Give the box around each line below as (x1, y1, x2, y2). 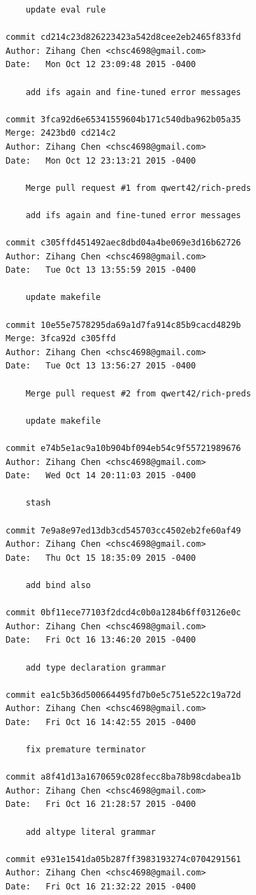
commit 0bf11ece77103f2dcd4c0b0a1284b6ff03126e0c (6, 608, 241, 618)
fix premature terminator (25, 745, 146, 755)
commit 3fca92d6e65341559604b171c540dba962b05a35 (6, 114, 241, 124)
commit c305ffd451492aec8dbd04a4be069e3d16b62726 (6, 238, 241, 248)
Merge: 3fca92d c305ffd (6, 334, 116, 344)
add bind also (25, 580, 91, 590)
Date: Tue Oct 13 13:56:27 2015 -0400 (6, 361, 197, 371)
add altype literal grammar (25, 826, 156, 837)
